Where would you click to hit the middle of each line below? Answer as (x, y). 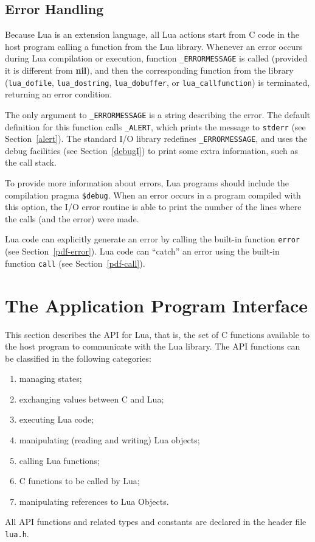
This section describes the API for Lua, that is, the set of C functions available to (157, 334)
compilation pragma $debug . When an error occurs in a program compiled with (153, 195)
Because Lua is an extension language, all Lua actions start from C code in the (152, 34)
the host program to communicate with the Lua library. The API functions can (153, 346)
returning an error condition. (59, 94)
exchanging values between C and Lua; (92, 399)
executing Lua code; (57, 419)
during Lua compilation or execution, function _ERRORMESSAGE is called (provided (156, 58)
